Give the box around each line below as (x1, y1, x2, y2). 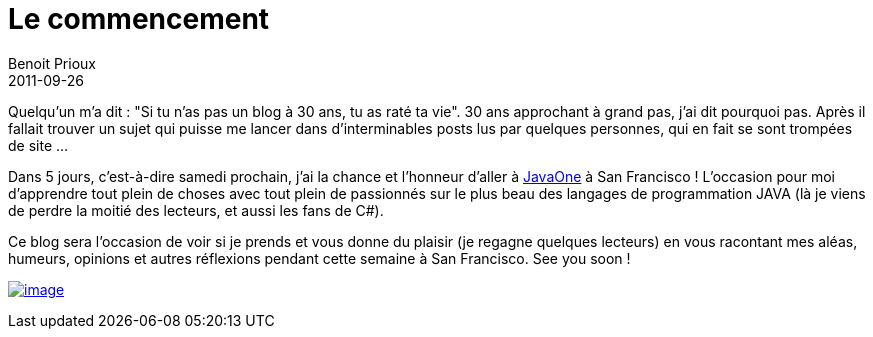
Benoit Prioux (8, 54, 96, 72)
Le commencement (8, 2, 270, 36)
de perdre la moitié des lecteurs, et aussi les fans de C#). (8, 201, 384, 219)
